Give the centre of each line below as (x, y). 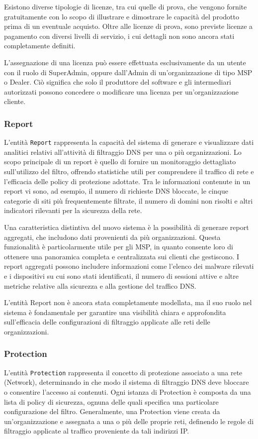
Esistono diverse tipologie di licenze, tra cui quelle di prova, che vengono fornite (126, 6)
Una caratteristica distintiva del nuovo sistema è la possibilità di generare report (127, 227)
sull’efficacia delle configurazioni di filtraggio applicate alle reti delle (107, 322)
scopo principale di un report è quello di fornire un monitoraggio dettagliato (120, 162)
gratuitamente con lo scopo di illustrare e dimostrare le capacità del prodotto (122, 16)
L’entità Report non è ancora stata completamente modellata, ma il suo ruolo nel (128, 302)
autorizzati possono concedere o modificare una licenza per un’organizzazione (122, 91)
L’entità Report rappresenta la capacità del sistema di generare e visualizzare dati (129, 142)
